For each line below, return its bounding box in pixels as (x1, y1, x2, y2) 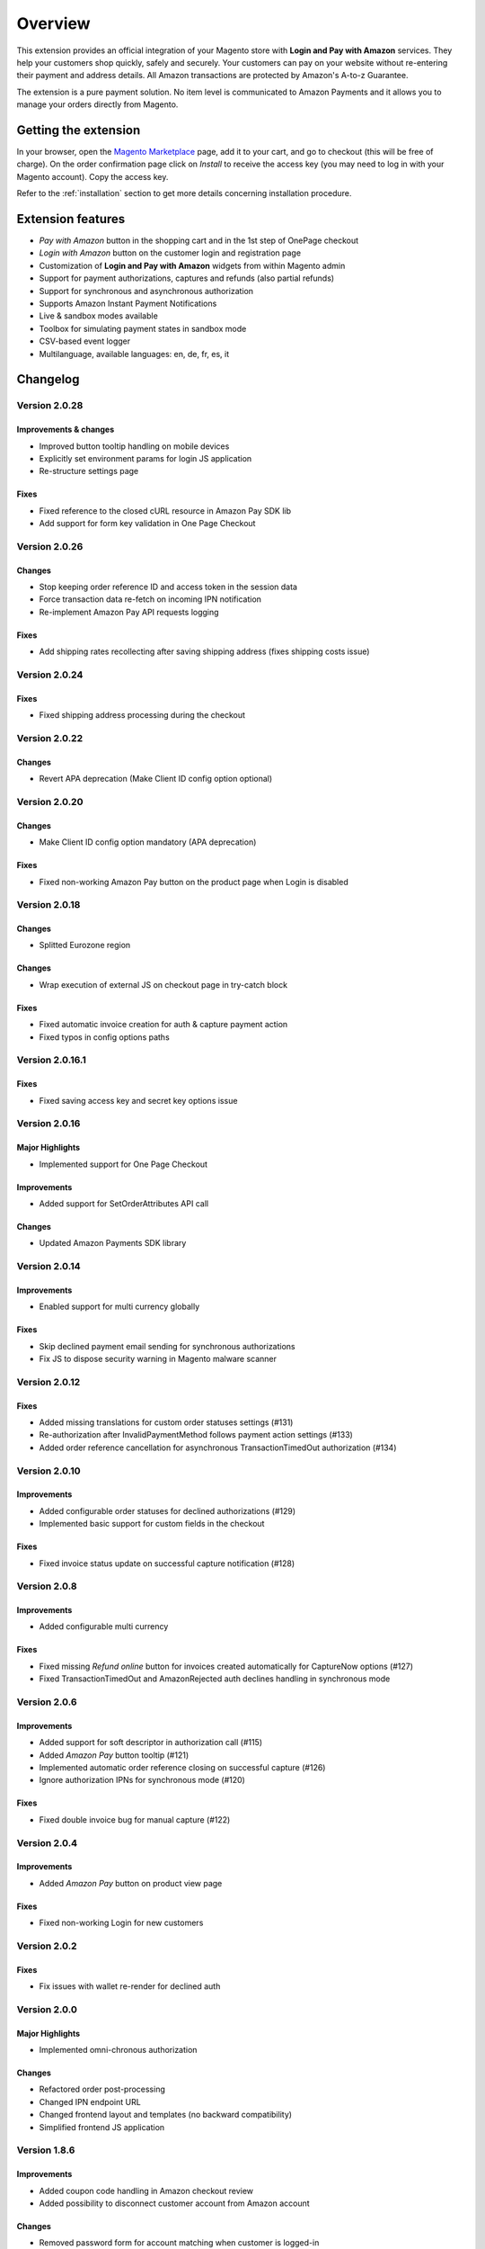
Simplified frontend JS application (39, 2121, 165, 2132)
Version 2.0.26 (16, 540, 84, 552)
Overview (16, 13, 91, 33)
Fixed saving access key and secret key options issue (39, 1095, 238, 1106)
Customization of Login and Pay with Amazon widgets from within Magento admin (39, 260, 346, 271)
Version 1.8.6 (16, 2144, 75, 2156)
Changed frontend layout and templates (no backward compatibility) (39, 2110, 292, 2120)
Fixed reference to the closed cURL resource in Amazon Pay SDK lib (39, 505, 292, 516)
